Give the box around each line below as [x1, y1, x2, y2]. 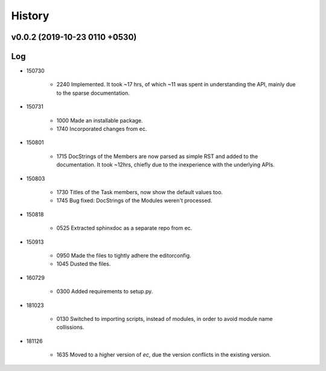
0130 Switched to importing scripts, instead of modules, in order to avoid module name [56, 315, 273, 322]
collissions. [56, 323, 85, 331]
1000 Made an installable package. [56, 116, 143, 124]
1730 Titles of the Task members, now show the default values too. [56, 188, 223, 195]
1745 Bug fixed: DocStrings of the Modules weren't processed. [56, 197, 213, 205]
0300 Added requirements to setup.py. [56, 288, 153, 295]
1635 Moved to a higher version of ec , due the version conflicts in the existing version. [56, 351, 271, 358]
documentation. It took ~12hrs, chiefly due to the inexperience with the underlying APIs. [56, 161, 275, 168]
